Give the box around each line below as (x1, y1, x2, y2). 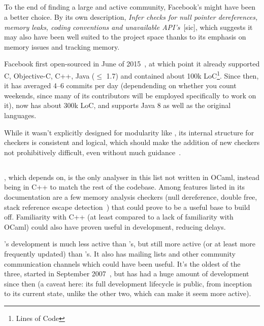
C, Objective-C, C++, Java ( (4, 70, 95, 81)
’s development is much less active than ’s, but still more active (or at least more (4, 238, 255, 249)
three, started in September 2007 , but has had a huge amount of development (4, 268, 249, 279)
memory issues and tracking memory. (4, 41, 120, 52)
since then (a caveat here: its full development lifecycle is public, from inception (4, 278, 252, 288)
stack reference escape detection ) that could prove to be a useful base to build (4, 201, 250, 212)
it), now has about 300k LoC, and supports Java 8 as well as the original (4, 100, 231, 111)
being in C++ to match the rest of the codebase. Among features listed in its (4, 182, 245, 192)
